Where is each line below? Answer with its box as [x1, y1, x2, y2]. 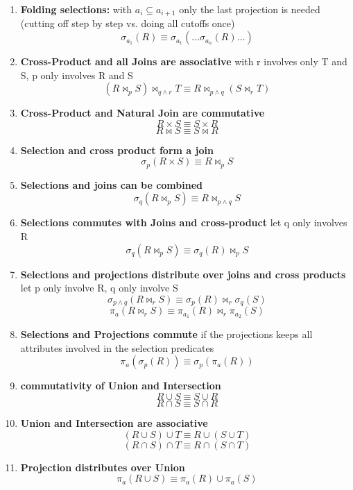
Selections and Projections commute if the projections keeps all [20, 327, 313, 341]
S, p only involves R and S [20, 67, 133, 82]
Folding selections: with [20, 2, 132, 16]
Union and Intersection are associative [20, 415, 208, 430]
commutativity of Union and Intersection [20, 378, 221, 393]
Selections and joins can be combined [20, 177, 203, 192]
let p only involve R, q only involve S [20, 280, 178, 295]
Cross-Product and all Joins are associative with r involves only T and [20, 54, 347, 69]
